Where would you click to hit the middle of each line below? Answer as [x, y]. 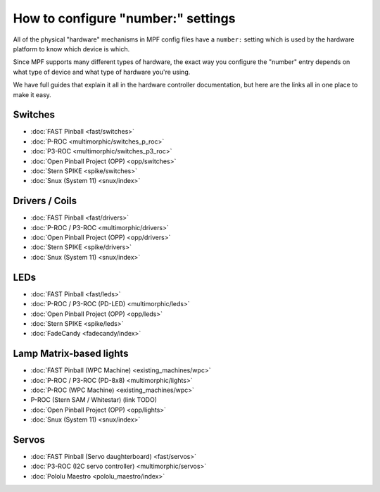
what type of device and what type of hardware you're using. [102, 72]
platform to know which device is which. [71, 49]
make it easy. [32, 94]
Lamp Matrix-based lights [71, 354]
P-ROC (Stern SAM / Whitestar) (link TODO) [94, 400]
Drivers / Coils [45, 201]
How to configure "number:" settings [124, 18]
